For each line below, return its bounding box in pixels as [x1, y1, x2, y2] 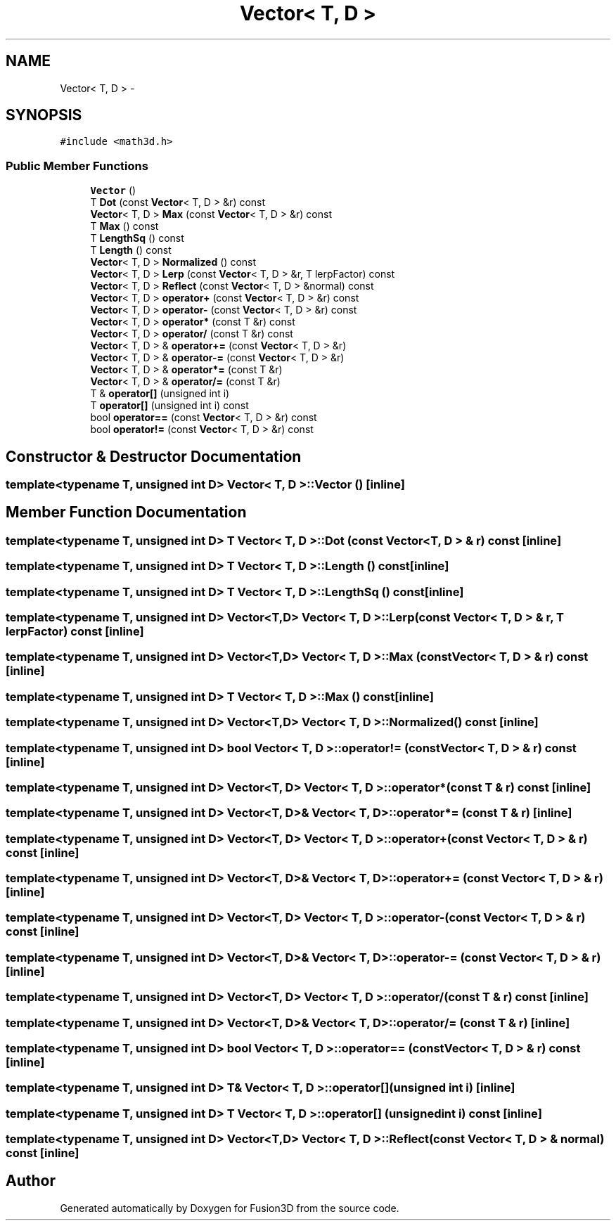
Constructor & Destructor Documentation [6, 447, 302, 465]
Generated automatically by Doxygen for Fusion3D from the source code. [60, 1201, 399, 1214]
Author [6, 1172, 56, 1190]
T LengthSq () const [90, 232, 184, 245]
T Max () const [90, 220, 159, 233]
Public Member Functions [6, 158, 148, 173]
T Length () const [90, 244, 172, 257]
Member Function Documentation [6, 503, 247, 522]
